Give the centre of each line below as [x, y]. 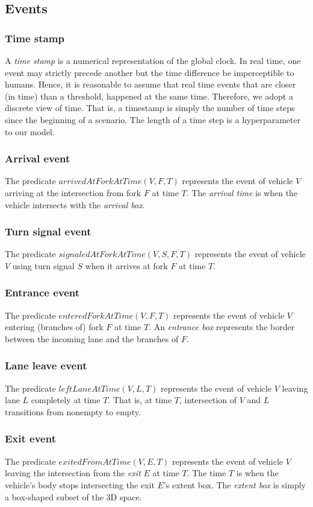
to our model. [30, 131]
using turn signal [43, 265]
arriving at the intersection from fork [73, 192]
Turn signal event [48, 231]
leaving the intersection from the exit [73, 473]
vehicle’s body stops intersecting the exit [80, 484]
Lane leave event [46, 365]
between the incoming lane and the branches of [92, 338]
